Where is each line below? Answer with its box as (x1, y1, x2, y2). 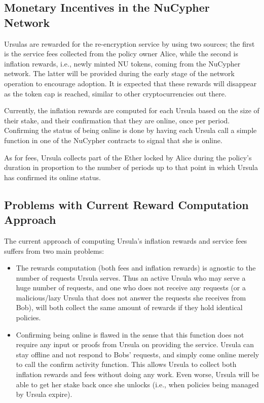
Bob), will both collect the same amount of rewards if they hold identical (16, 302, 243, 313)
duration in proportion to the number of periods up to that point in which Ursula (4, 162, 258, 173)
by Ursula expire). (16, 389, 72, 399)
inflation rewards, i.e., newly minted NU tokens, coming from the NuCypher (4, 58, 241, 69)
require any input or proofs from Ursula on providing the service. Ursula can (16, 339, 254, 350)
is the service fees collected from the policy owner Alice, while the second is (4, 48, 239, 59)
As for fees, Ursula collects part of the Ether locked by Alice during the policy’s (4, 152, 252, 162)
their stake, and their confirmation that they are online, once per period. (4, 115, 230, 125)
